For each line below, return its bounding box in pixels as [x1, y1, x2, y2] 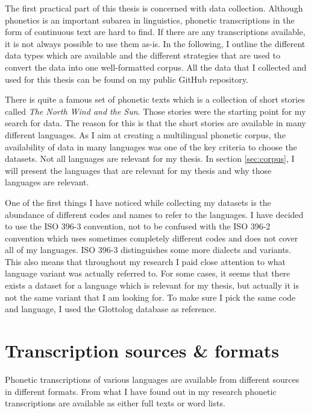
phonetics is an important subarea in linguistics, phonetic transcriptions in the [5, 13, 295, 26]
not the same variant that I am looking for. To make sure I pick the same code [5, 290, 296, 303]
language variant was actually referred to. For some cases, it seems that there [5, 267, 291, 280]
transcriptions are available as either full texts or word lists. [5, 397, 225, 409]
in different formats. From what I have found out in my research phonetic [5, 385, 277, 397]
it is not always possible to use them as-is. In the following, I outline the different [5, 37, 306, 50]
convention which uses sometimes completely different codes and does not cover [5, 231, 298, 244]
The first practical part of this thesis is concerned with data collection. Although [5, 2, 303, 14]
